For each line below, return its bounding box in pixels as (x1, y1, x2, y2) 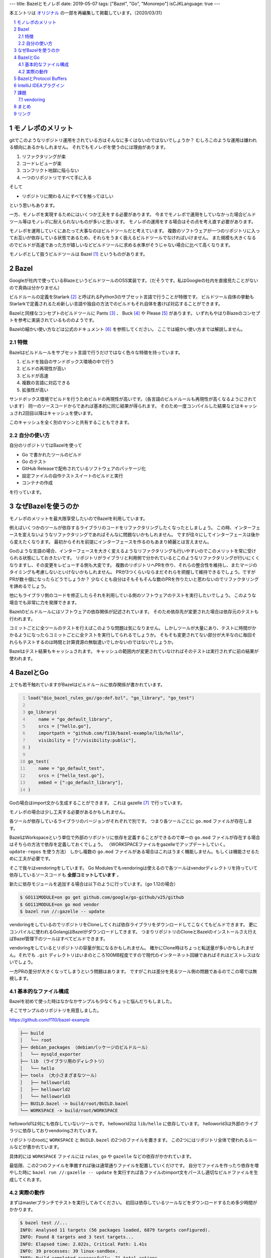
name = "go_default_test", (38, 765, 105, 771)
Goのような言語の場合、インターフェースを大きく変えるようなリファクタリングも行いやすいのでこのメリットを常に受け (9, 548, 256, 554)
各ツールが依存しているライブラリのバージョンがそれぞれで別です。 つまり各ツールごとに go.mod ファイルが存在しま (9, 818, 252, 824)
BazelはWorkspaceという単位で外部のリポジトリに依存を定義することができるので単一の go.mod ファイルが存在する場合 (9, 834, 260, 840)
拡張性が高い (22, 386, 49, 392)
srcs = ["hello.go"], (38, 724, 92, 729)
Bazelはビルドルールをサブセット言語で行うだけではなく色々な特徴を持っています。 (9, 349, 183, 355)
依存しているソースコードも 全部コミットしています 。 (9, 872, 121, 878)
